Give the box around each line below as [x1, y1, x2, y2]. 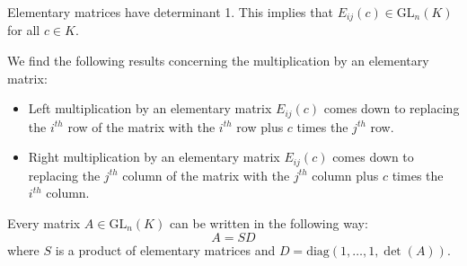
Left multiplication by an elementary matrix [28, 99, 272, 118]
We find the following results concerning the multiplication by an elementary [7, 51, 429, 70]
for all [7, 21, 40, 40]
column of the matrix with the [122, 165, 290, 184]
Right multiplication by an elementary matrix [28, 147, 280, 166]
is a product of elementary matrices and [55, 240, 276, 259]
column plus [312, 165, 379, 184]
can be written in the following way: [169, 213, 368, 232]
